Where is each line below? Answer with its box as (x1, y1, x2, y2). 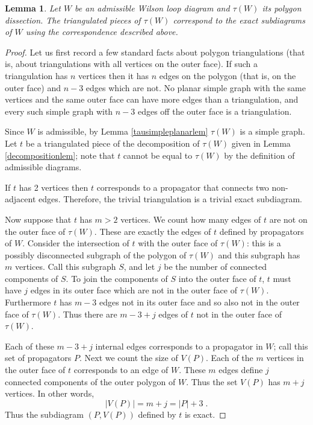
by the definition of (224, 149, 295, 161)
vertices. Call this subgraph (14, 260, 116, 273)
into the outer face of (178, 272, 256, 284)
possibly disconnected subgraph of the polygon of (5, 248, 187, 261)
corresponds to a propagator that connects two (96, 181, 269, 193)
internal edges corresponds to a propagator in (95, 339, 263, 352)
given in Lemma (231, 136, 291, 149)
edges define (218, 363, 263, 376)
